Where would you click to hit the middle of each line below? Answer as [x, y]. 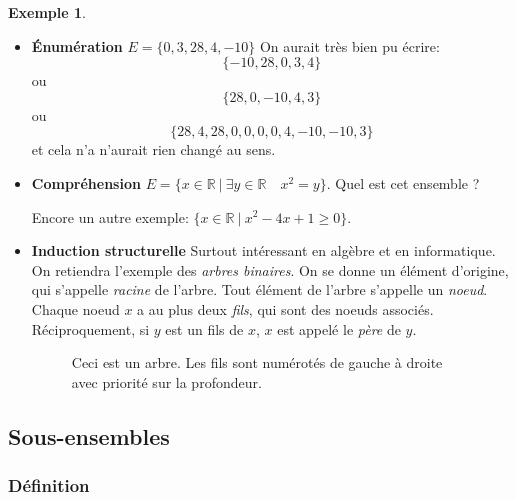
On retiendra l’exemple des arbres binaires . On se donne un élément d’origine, [270, 269]
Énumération [77, 45]
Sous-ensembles [89, 435]
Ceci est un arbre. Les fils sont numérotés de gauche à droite [257, 362]
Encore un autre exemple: [110, 216]
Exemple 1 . [47, 12]
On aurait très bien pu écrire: [349, 45]
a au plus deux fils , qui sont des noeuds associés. [285, 308]
